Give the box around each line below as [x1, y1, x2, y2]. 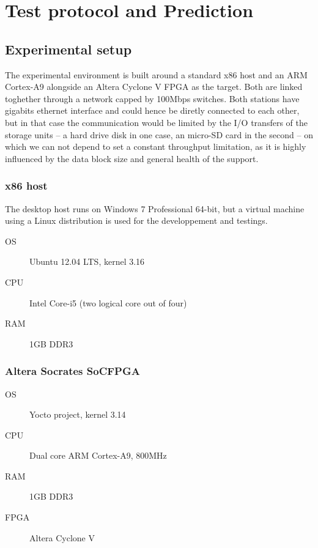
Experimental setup [5, 39, 132, 58]
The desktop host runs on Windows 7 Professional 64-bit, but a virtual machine [5, 202, 305, 215]
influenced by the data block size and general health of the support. [5, 152, 259, 165]
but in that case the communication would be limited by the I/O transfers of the [5, 116, 308, 128]
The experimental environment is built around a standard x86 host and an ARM [5, 68, 308, 81]
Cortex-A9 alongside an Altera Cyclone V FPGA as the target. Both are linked [5, 80, 303, 93]
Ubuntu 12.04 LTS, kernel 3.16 [29, 255, 145, 268]
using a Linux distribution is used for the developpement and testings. [5, 214, 268, 227]
